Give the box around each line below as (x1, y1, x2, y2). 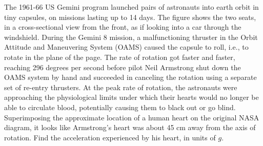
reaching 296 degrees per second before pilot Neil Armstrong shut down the (4, 61, 241, 72)
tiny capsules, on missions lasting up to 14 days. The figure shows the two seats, (4, 11, 256, 22)
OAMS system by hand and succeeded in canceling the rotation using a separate (4, 72, 257, 82)
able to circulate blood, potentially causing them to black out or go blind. (4, 101, 236, 112)
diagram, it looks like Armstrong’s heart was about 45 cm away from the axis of (4, 122, 256, 133)
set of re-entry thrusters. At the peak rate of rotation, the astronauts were (4, 81, 237, 92)
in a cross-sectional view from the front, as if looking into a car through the (4, 22, 241, 32)
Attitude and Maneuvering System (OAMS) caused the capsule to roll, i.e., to (4, 41, 249, 52)
